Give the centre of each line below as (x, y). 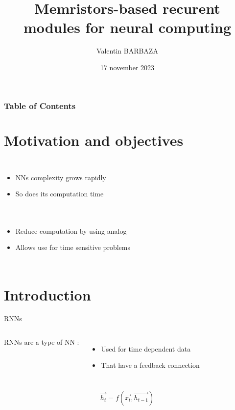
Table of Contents (40, 105)
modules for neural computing (127, 27)
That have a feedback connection (150, 365)
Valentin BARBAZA (127, 51)
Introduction (47, 295)
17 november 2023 (127, 67)
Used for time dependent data (146, 348)
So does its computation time (59, 194)
